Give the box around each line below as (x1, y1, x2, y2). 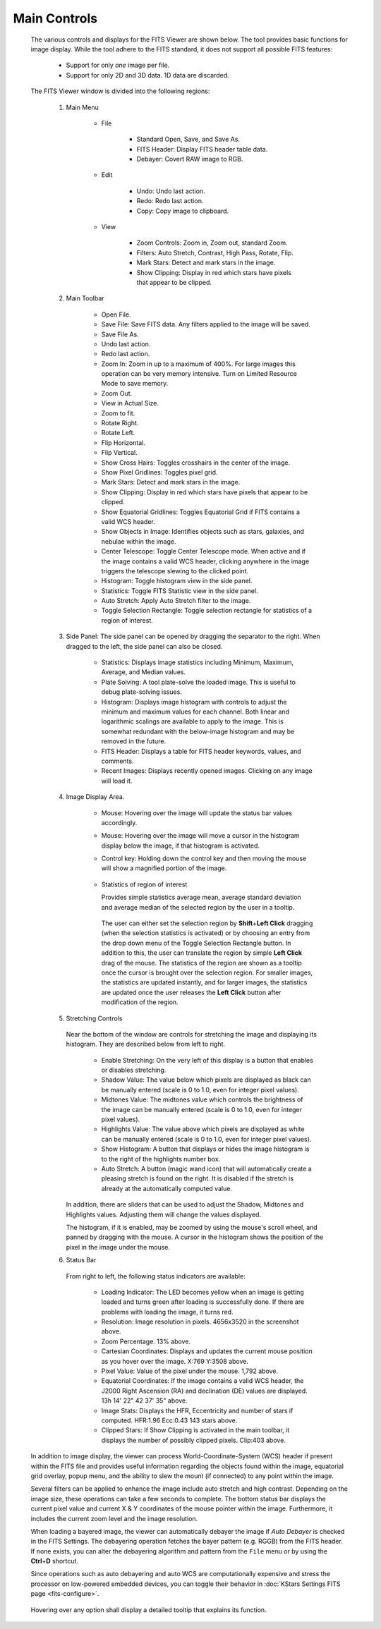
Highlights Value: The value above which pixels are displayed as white (101, 1125, 305, 1133)
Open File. (101, 310, 131, 319)
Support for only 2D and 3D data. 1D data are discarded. (66, 71, 229, 79)
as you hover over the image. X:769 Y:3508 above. (101, 1357, 249, 1365)
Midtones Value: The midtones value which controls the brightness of (101, 1095, 303, 1104)
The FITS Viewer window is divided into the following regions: (30, 87, 210, 95)
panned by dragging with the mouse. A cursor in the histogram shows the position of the (66, 1233, 324, 1241)
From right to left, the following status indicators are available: (66, 1271, 246, 1280)
